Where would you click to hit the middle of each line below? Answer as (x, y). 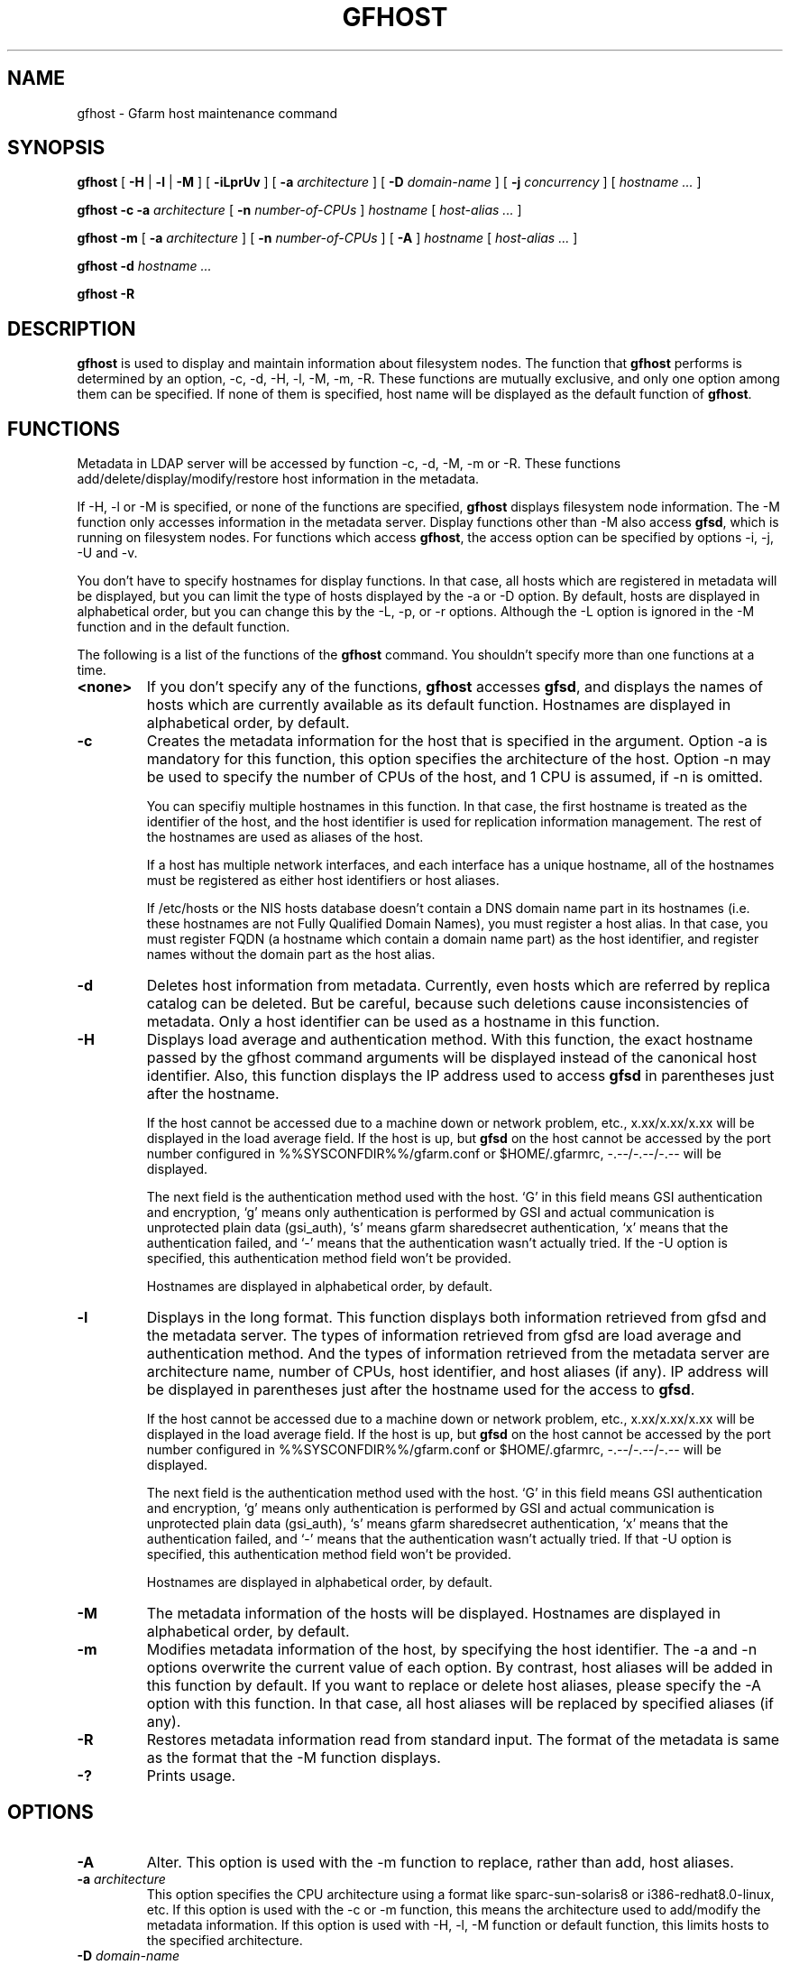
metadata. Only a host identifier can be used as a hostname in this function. (403, 1022)
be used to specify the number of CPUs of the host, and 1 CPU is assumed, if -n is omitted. (455, 777)
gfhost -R (106, 294)
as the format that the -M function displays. (294, 1758)
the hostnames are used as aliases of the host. (285, 837)
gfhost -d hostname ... (144, 266)
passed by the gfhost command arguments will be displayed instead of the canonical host (451, 1058)
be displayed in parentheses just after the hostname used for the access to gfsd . (421, 1390)
